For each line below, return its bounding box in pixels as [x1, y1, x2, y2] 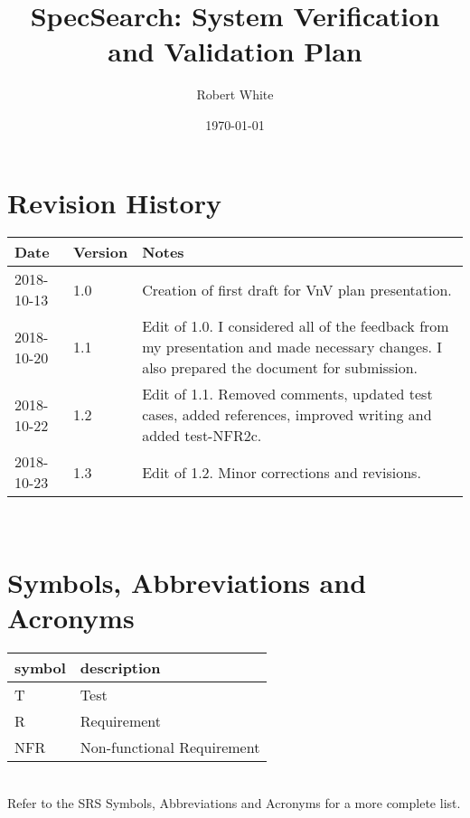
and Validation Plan [108, 33, 362, 70]
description [80, 657, 161, 679]
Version [72, 241, 128, 263]
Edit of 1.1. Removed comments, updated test [142, 383, 433, 405]
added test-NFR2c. [142, 425, 262, 447]
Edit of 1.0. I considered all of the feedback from [142, 315, 449, 337]
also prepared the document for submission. [142, 357, 418, 379]
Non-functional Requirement [80, 737, 260, 758]
